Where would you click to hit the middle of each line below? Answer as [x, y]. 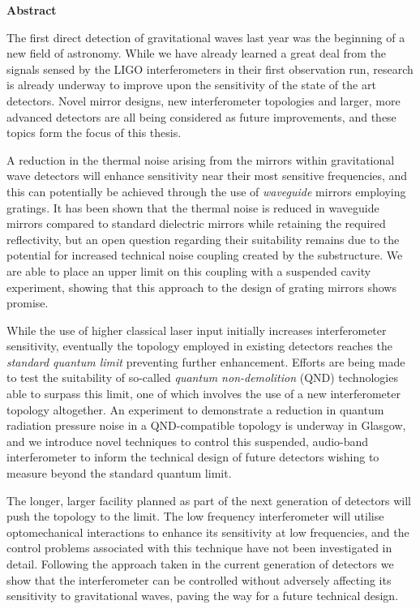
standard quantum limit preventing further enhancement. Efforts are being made [206, 361]
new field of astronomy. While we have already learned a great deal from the [197, 53]
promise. [28, 303]
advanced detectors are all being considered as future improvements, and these [201, 116]
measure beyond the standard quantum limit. [119, 473]
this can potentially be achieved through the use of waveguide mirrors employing [206, 191]
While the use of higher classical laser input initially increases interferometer [197, 330]
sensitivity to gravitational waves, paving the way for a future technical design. [203, 596]
